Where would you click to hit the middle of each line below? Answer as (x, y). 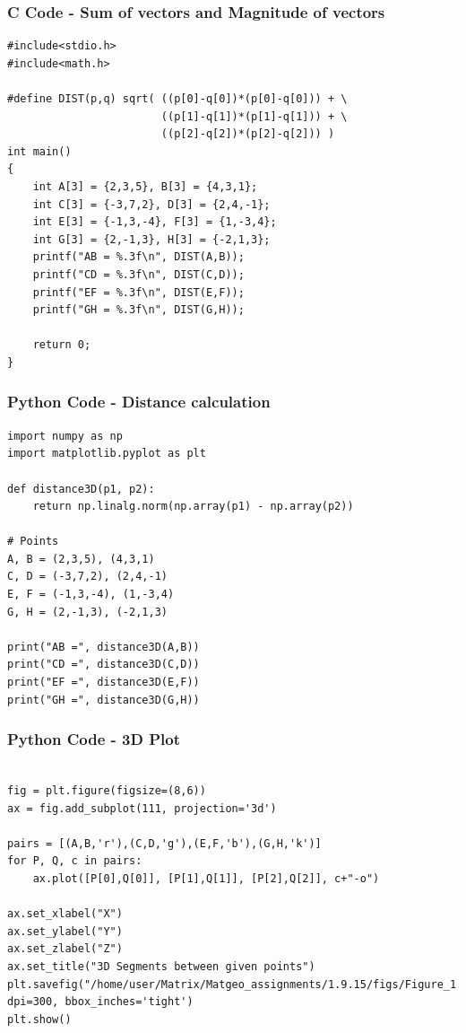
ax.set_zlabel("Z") (65, 949)
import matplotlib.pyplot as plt (107, 454)
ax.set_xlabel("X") (65, 914)
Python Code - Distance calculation (139, 402)
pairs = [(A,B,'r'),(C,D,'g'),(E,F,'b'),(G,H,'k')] (164, 843)
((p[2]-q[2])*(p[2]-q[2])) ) (248, 134)
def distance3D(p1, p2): (81, 489)
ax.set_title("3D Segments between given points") (161, 966)
